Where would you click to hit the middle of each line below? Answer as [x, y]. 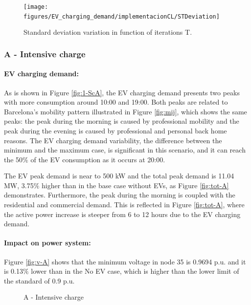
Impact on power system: [47, 243]
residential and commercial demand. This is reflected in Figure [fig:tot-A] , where [124, 205]
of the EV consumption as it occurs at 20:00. [98, 159]
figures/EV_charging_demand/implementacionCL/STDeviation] [122, 16]
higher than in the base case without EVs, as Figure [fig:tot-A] [135, 185]
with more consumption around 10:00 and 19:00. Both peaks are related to [116, 102]
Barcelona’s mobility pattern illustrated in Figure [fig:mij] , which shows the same [125, 111]
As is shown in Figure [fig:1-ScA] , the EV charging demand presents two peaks [122, 92]
